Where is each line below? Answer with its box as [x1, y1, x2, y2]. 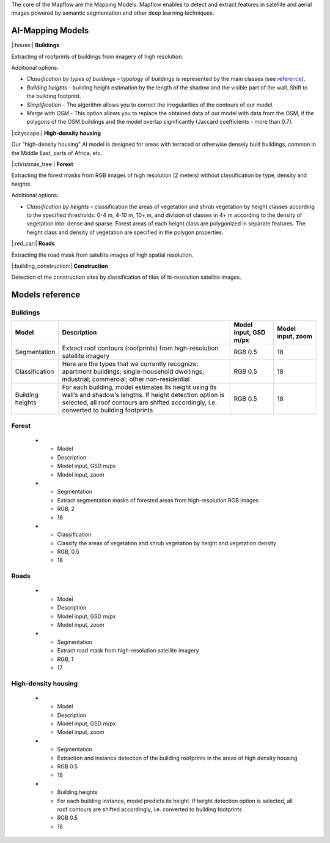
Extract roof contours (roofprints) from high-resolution [62, 344, 219, 352]
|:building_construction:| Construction [11, 262, 108, 270]
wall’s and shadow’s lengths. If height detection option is [62, 391, 225, 399]
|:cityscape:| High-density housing [11, 129, 101, 137]
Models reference [11, 290, 81, 300]
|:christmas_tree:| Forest [11, 160, 73, 168]
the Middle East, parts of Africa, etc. [11, 149, 103, 156]
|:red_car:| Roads [11, 240, 55, 248]
